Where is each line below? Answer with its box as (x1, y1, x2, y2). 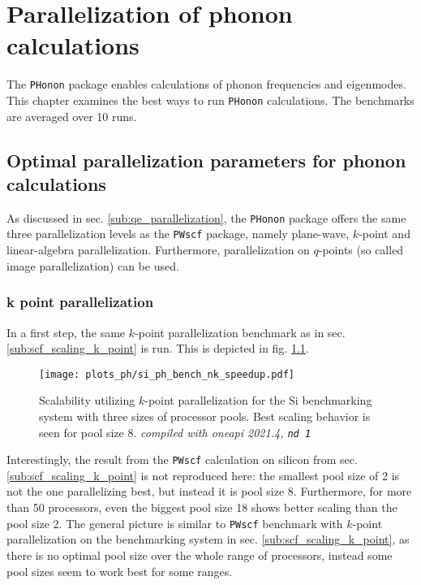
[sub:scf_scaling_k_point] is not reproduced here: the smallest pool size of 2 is (6, 466, 400, 483)
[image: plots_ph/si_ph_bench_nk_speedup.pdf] (39, 368, 294, 380)
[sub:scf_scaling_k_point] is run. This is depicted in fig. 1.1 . (6, 340, 309, 357)
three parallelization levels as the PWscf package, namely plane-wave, (6, 225, 350, 242)
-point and (359, 225, 410, 242)
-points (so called (318, 241, 404, 258)
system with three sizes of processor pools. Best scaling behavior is (39, 407, 371, 424)
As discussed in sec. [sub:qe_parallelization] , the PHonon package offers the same (6, 209, 406, 226)
